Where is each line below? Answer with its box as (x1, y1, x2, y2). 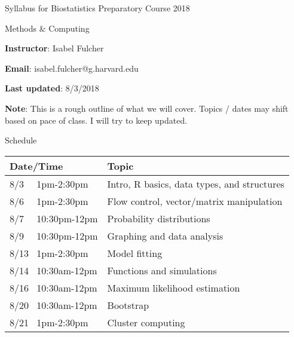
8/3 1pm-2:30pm (10, 176, 88, 191)
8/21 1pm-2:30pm (10, 315, 88, 329)
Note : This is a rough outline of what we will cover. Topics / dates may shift (5, 102, 289, 114)
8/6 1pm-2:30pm (10, 194, 88, 208)
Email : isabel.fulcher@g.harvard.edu (5, 62, 139, 74)
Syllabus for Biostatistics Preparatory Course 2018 (5, 2, 190, 14)
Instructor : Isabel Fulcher (5, 42, 104, 54)
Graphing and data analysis (107, 228, 223, 243)
